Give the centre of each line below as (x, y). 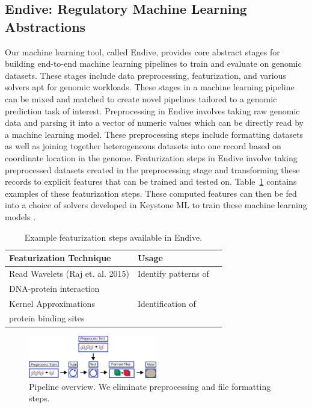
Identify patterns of (173, 273)
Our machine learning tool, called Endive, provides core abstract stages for (142, 51)
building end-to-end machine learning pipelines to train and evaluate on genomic (153, 63)
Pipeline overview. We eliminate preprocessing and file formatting (150, 386)
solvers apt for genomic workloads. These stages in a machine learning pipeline (150, 87)
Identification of (167, 303)
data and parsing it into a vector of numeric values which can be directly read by (154, 122)
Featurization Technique (60, 258)
